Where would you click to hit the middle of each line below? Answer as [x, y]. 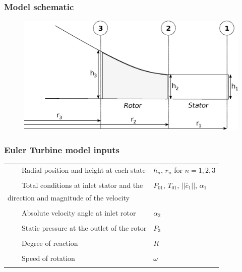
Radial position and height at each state [83, 169]
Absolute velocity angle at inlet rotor [79, 212]
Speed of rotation [48, 258]
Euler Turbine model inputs [62, 149]
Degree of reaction [50, 243]
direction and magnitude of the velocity [69, 197]
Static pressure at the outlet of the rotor [84, 227]
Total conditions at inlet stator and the [82, 185]
